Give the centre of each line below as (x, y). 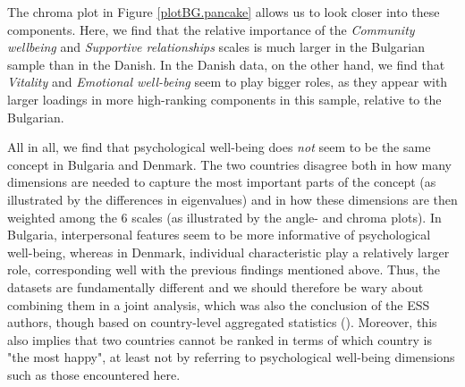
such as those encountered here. (94, 374)
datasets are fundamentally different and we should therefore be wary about (216, 286)
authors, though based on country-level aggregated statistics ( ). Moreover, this (222, 322)
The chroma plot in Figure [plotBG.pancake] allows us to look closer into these (224, 12)
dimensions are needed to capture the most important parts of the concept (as (222, 182)
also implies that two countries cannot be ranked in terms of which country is (220, 339)
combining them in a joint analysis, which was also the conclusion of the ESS (219, 304)
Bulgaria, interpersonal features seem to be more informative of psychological (219, 235)
